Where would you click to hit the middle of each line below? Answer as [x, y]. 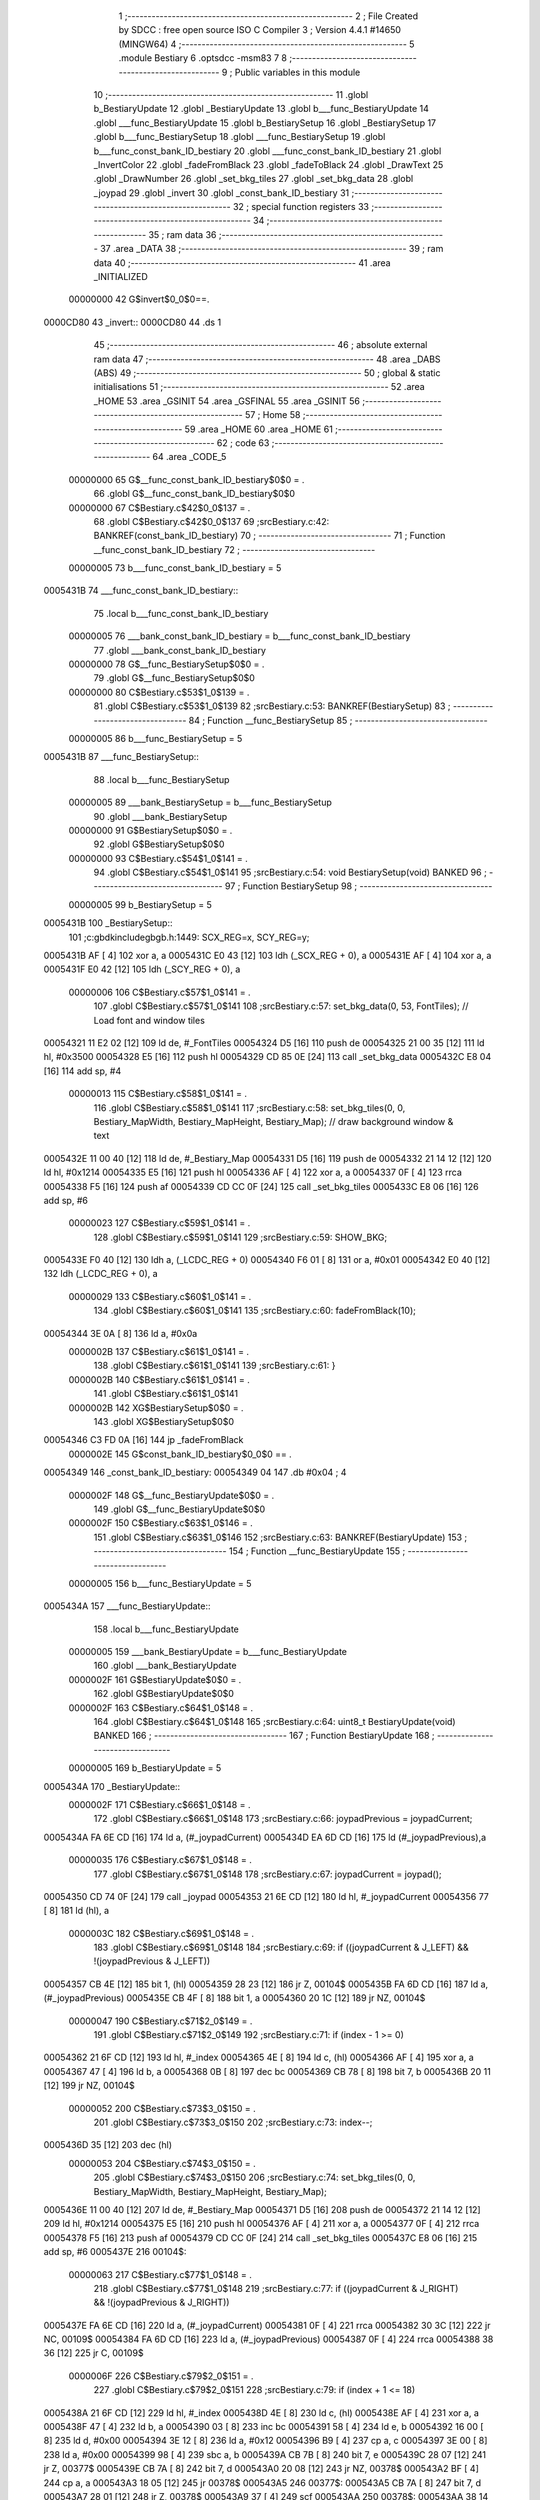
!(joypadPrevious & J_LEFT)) [152, 1961]
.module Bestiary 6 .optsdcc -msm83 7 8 [202, 58]
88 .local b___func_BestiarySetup [161, 779]
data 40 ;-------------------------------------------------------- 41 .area [242, 262]
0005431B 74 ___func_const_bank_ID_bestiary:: [141, 591]
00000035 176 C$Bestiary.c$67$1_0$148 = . [160, 1860]
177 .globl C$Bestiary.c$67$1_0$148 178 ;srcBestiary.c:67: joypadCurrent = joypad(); [267, 1874]
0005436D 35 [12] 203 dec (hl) [107, 2145]
